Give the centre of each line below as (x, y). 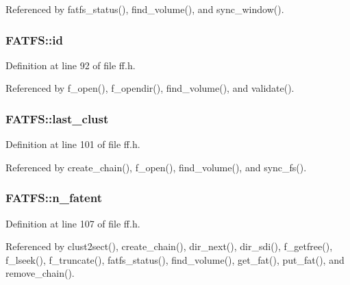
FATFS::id (34, 39)
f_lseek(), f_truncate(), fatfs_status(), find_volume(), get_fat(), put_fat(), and (175, 259)
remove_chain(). (40, 273)
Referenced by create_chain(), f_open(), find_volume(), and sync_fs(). (156, 167)
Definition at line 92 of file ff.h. (71, 65)
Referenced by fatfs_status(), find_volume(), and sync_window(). (145, 9)
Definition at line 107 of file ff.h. (73, 223)
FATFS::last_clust (57, 118)
